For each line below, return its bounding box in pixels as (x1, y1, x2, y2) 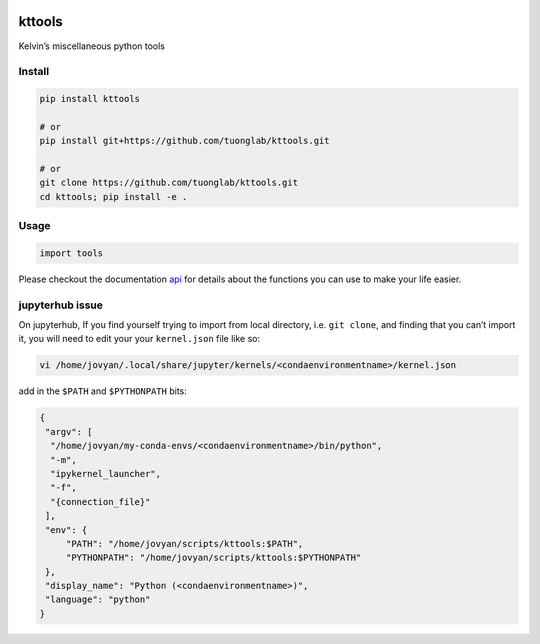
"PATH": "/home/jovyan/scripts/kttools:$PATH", (65, 538, 304, 549)
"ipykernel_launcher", (50, 468, 162, 479)
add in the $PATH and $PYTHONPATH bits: (18, 385, 187, 397)
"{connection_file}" (50, 496, 151, 507)
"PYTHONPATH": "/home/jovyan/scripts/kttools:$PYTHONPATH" (65, 552, 362, 564)
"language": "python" (45, 594, 151, 605)
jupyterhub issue (18, 298, 104, 312)
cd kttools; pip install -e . (39, 191, 188, 202)
